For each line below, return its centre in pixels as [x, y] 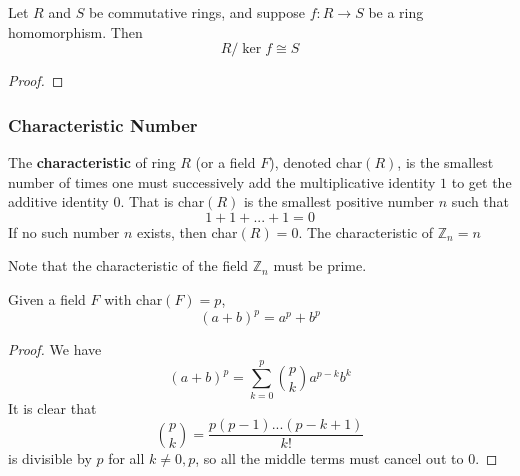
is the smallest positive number [339, 201]
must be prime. [320, 265]
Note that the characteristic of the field [128, 265]
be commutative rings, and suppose [196, 12]
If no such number [64, 231]
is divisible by [50, 457]
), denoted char [316, 162]
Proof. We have [55, 349]
